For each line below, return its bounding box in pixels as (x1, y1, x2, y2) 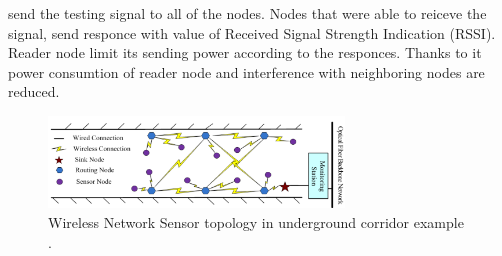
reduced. (8, 81, 60, 102)
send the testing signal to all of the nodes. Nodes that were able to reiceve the (8, 3, 487, 23)
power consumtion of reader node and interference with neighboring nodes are (8, 61, 485, 82)
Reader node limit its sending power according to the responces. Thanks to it (8, 42, 482, 63)
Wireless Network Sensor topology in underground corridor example (48, 212, 464, 233)
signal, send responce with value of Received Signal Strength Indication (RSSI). (8, 22, 496, 43)
